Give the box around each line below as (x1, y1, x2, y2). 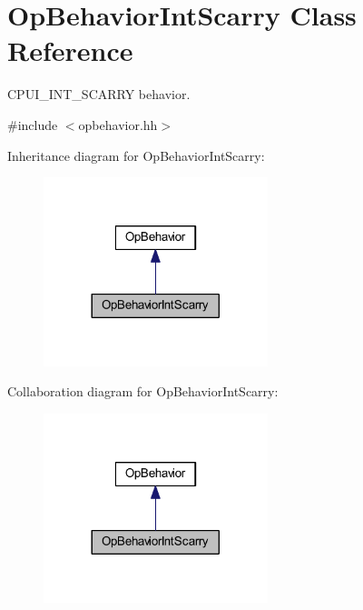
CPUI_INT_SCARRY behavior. (7, 85, 191, 104)
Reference (7, 32, 133, 69)
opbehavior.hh (78, 115, 158, 134)
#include (7, 115, 58, 134)
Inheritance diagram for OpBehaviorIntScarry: (7, 145, 265, 165)
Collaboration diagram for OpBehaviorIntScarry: (7, 382, 279, 401)
